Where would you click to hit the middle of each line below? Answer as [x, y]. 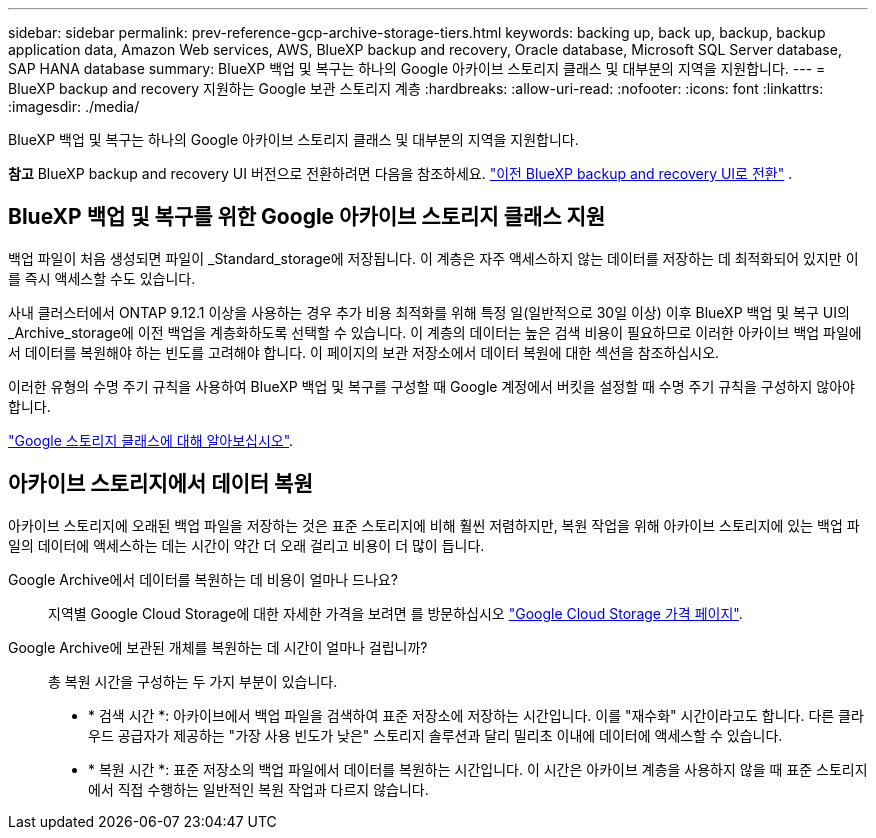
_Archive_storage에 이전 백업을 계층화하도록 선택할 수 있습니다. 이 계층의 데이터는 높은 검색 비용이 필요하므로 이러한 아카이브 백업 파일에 [435, 332]
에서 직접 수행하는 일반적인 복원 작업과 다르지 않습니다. [258, 789]
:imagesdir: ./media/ [74, 106]
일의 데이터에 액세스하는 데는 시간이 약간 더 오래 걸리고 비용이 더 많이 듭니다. [246, 545]
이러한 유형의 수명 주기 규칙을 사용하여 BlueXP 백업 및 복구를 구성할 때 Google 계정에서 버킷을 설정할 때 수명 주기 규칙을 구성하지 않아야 [431, 386]
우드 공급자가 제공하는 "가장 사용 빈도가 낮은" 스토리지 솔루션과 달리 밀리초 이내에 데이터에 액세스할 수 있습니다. [435, 735]
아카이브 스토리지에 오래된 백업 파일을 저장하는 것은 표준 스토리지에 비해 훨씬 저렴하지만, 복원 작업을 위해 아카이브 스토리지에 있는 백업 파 [434, 525]
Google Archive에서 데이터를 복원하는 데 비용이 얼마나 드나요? [203, 579]
